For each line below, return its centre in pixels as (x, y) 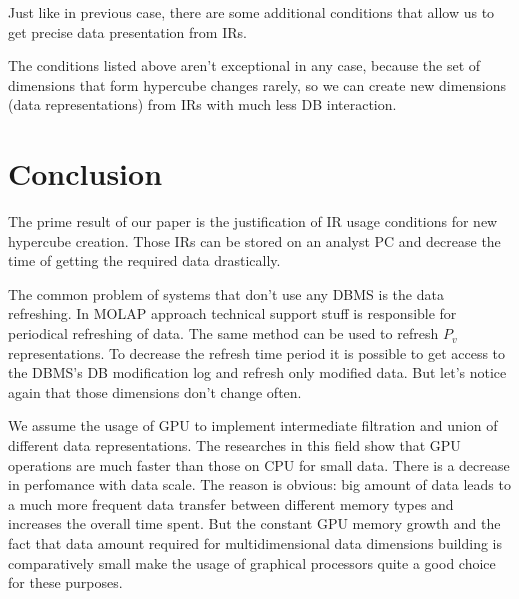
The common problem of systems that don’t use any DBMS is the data (226, 293)
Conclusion (85, 173)
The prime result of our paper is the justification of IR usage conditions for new (253, 221)
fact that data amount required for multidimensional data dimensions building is (255, 543)
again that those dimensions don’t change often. (155, 391)
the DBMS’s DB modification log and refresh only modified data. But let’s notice (257, 372)
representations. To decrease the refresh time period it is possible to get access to (257, 352)
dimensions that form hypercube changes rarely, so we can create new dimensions (257, 84)
